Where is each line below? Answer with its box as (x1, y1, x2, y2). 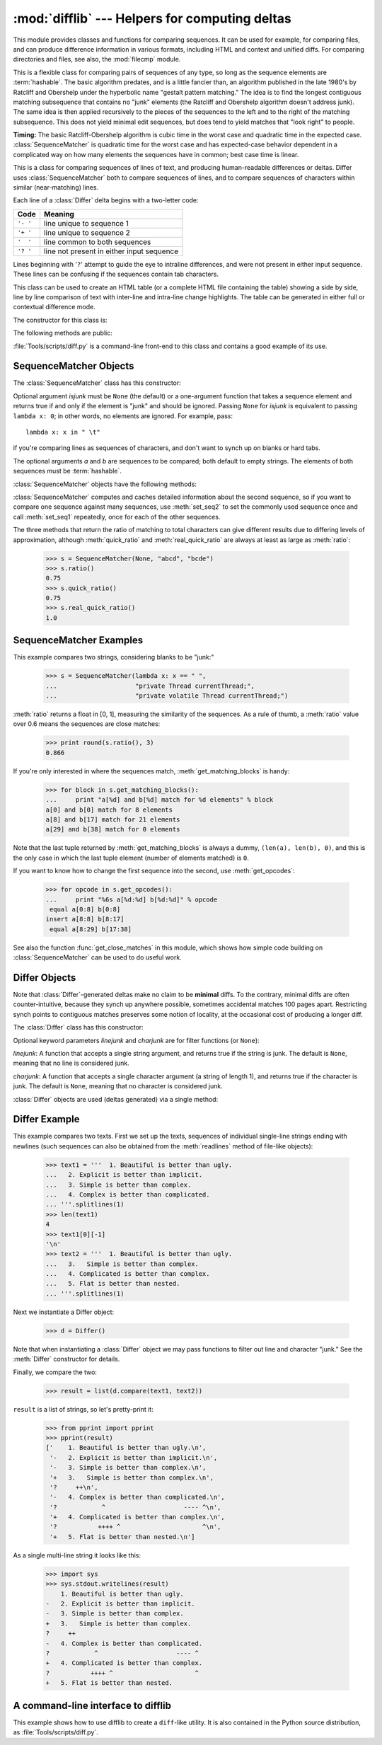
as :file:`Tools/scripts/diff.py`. (13, 1728, 98, 1737)
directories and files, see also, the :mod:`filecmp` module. (13, 55, 181, 64)
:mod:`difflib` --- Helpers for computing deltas (13, 11, 291, 26)
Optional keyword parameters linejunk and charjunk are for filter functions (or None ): (13, 1036, 260, 1044)
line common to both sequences (43, 237, 151, 247)
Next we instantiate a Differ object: (13, 1308, 115, 1316)
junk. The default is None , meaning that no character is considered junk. (13, 1082, 223, 1090)
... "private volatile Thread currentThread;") (45, 692, 289, 700)
